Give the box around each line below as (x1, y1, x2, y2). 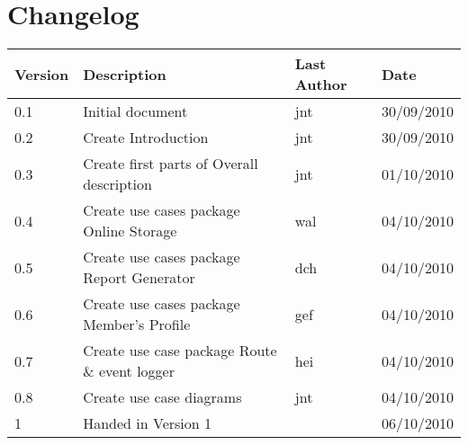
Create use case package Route (83, 340, 277, 361)
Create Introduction (83, 127, 209, 148)
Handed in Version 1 (83, 413, 212, 434)
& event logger (83, 360, 175, 382)
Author (294, 74, 347, 95)
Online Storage (83, 220, 177, 242)
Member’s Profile (83, 314, 191, 335)
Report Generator (83, 267, 195, 289)
